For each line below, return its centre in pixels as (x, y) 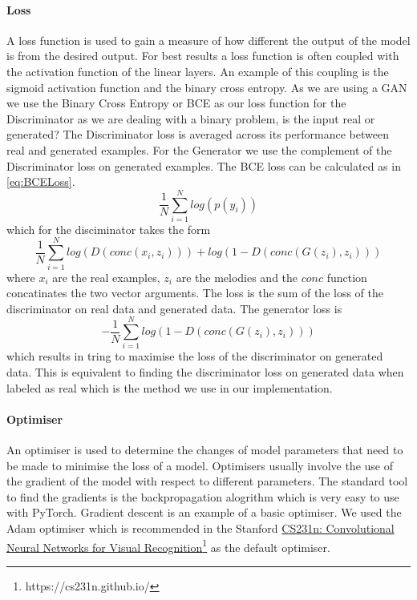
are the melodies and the (237, 277)
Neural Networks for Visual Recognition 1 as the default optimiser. (168, 546)
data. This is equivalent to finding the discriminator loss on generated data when (205, 372)
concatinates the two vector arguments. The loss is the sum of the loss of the (195, 293)
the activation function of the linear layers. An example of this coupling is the (198, 71)
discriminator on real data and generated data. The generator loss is (174, 308)
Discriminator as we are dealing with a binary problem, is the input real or (191, 118)
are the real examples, (106, 277)
